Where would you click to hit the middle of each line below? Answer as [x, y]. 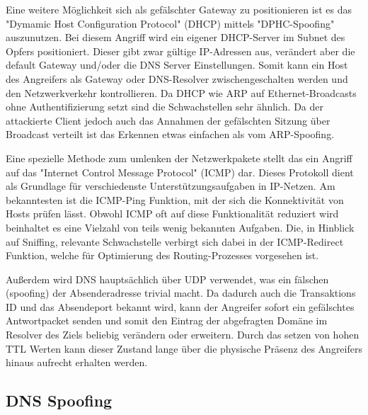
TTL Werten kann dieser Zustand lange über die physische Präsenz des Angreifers [184, 348]
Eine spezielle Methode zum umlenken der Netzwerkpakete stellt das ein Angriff [179, 158]
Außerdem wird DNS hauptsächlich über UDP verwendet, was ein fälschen [167, 279]
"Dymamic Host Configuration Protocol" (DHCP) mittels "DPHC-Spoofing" [170, 23]
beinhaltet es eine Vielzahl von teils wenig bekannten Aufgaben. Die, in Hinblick [180, 227]
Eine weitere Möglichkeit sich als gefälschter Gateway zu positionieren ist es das [179, 9]
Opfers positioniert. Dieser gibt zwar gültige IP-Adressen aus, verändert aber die [180, 51]
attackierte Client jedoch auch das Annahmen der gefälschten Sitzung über [168, 120]
